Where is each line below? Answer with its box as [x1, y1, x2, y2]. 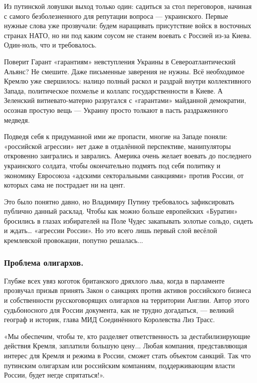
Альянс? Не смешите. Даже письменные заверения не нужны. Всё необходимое [4, 66, 245, 76]
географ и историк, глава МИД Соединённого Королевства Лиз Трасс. [4, 314, 215, 325]
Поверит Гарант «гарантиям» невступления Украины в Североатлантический [4, 56, 236, 66]
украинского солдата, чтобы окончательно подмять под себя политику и [4, 160, 221, 170]
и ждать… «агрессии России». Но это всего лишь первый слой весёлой [4, 225, 217, 236]
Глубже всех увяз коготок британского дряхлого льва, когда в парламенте [4, 275, 225, 286]
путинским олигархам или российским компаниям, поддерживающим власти [4, 360, 235, 370]
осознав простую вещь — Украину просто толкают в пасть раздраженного [4, 104, 228, 115]
